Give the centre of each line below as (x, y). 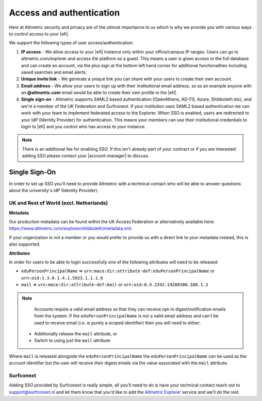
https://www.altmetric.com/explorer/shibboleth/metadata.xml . (71, 228)
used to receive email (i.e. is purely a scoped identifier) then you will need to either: (117, 323)
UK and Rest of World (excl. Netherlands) (58, 203)
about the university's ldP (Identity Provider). (54, 191)
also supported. (25, 244)
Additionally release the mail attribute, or (76, 334)
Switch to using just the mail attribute (72, 341)
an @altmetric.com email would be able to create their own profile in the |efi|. (99, 93)
